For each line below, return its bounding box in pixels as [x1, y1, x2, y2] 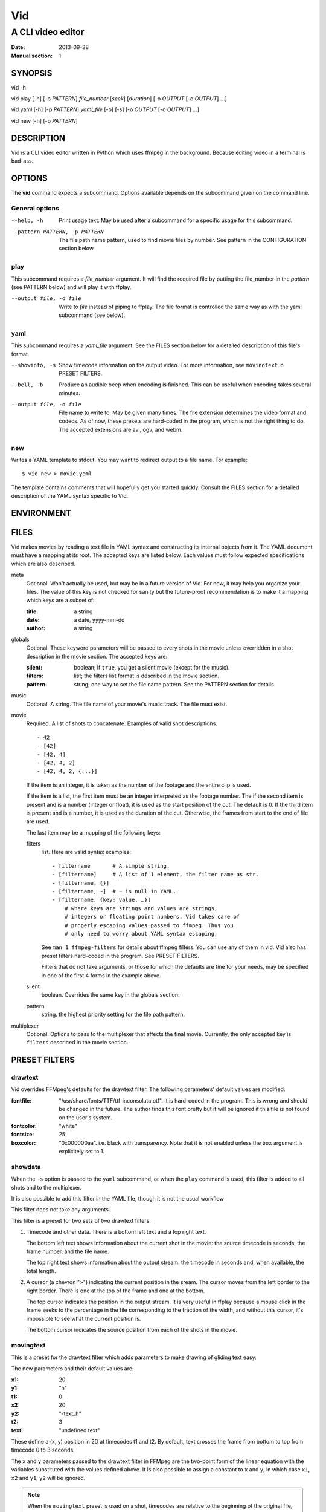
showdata [11, 1162, 42, 1171]
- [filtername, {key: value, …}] [52, 896, 151, 904]
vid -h [11, 83, 27, 91]
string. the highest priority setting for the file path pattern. [41, 1011, 185, 1018]
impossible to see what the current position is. [26, 1315, 141, 1322]
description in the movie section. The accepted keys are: [26, 653, 168, 660]
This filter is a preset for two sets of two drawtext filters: [11, 1217, 151, 1224]
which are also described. [11, 560, 75, 567]
